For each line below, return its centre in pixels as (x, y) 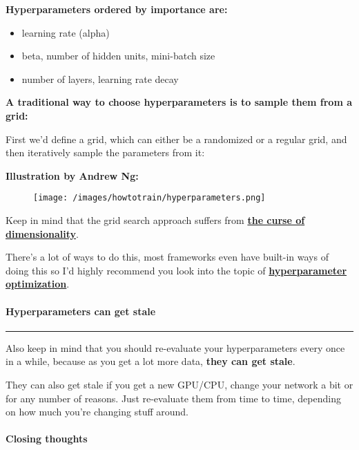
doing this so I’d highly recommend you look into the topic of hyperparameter (176, 270)
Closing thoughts (47, 439)
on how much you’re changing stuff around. (97, 412)
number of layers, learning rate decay (100, 78)
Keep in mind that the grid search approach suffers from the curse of (155, 220)
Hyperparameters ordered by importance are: (117, 9)
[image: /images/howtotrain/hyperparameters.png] (149, 198)
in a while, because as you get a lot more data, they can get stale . (151, 361)
